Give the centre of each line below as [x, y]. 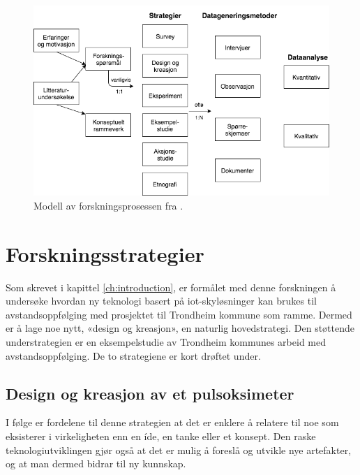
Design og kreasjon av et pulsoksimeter [150, 393]
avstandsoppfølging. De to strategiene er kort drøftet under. [133, 355]
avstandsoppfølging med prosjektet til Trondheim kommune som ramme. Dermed [179, 314]
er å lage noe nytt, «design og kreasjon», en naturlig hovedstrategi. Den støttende [180, 328]
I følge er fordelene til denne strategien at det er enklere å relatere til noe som [172, 422]
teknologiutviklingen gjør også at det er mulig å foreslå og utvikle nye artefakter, [179, 450]
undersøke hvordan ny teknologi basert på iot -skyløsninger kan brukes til [161, 301]
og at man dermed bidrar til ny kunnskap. [96, 463]
